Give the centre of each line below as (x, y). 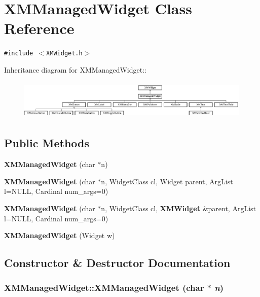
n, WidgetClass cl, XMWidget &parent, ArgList (179, 208)
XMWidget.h (64, 54)
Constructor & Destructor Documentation (117, 263)
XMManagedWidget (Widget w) (60, 235)
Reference (39, 28)
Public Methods (47, 143)
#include (19, 54)
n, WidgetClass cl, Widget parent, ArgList (167, 181)
